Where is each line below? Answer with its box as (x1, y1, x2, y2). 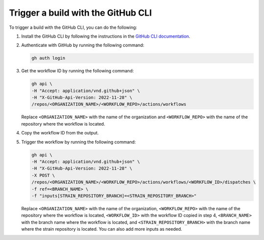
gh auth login (31, 55, 66, 61)
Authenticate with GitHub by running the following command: (21, 42, 144, 48)
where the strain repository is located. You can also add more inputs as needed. (21, 226, 182, 232)
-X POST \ (31, 173, 55, 178)
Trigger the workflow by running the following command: (21, 139, 136, 145)
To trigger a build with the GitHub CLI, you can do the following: (9, 24, 137, 30)
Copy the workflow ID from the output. (21, 130, 99, 136)
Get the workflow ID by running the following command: (21, 68, 134, 74)
